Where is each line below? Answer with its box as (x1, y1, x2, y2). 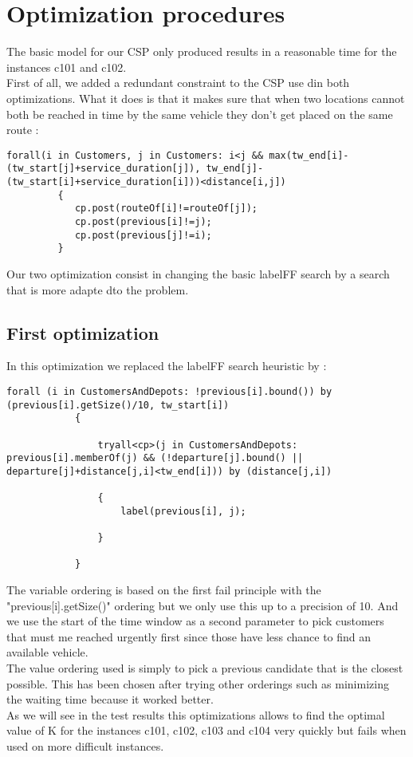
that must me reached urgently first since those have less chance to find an (6, 628, 372, 645)
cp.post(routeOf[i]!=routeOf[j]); (74, 203, 258, 215)
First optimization (6, 320, 159, 345)
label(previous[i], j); (120, 505, 246, 517)
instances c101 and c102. (6, 58, 127, 75)
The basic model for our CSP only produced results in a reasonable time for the (6, 43, 397, 60)
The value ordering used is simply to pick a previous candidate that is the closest (6, 660, 403, 676)
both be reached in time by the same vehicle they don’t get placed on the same (6, 105, 393, 122)
